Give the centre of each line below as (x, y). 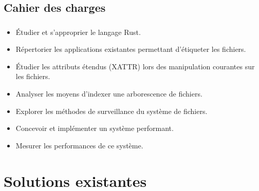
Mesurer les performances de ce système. (79, 145)
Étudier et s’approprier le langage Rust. (78, 32)
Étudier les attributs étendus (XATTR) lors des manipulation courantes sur (135, 66)
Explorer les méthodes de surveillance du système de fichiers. (112, 111)
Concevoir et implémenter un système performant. (95, 128)
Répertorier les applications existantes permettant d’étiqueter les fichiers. (131, 49)
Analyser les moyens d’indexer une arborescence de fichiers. (109, 94)
